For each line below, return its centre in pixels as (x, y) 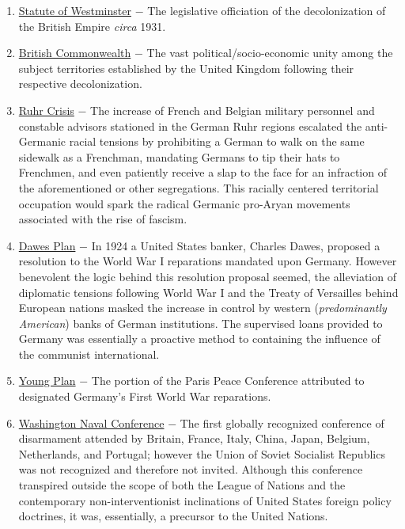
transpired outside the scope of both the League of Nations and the (182, 485)
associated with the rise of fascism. (103, 219)
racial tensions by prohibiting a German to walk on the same (217, 141)
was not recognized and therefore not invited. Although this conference (191, 469)
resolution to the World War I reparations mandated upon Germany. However (208, 261)
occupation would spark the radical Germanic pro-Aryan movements (184, 203)
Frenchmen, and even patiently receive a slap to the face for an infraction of (202, 172)
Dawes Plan (47, 245)
